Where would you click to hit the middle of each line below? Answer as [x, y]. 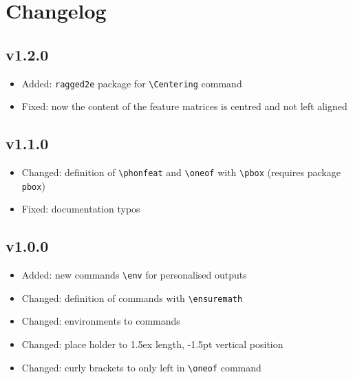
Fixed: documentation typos [81, 209]
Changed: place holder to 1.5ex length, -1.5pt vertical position [152, 344]
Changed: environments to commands [101, 321]
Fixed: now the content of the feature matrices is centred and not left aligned [184, 106]
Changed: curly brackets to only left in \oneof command [141, 367]
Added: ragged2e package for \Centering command [132, 83]
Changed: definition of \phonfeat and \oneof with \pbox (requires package [181, 172]
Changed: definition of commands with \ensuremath [132, 297]
